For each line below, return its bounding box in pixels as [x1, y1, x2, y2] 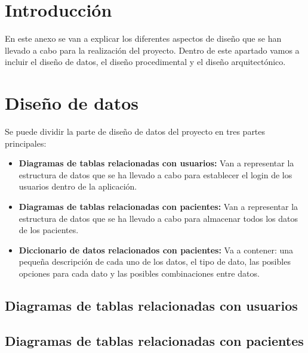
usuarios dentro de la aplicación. [19, 180, 137, 193]
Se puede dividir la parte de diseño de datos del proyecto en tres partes [5, 125, 266, 138]
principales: [5, 137, 47, 149]
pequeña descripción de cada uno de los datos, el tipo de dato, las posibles [19, 255, 291, 268]
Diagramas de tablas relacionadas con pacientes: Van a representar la [19, 200, 298, 212]
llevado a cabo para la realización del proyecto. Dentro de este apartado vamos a [5, 44, 300, 56]
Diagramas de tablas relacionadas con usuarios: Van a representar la [19, 157, 294, 169]
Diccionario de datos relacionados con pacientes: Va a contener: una [19, 243, 294, 256]
